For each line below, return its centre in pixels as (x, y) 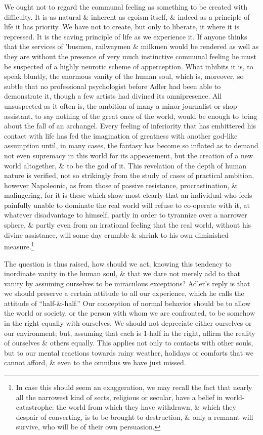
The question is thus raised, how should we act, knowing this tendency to (118, 263)
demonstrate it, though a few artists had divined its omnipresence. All (113, 96)
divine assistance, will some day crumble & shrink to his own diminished (116, 234)
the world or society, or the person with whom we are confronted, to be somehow (130, 313)
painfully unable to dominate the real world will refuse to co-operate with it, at (127, 205)
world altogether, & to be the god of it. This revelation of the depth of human (125, 165)
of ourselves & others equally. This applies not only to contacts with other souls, (129, 343)
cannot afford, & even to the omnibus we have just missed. (95, 362)
